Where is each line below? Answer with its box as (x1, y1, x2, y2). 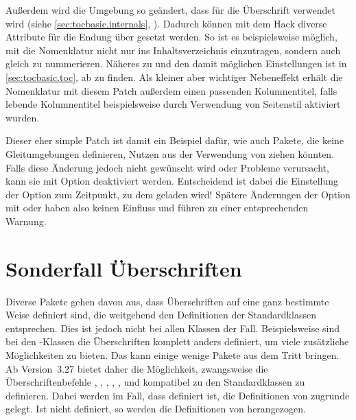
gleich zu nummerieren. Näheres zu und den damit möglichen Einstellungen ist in (5, 56, 347, 71)
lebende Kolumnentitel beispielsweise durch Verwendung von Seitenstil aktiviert (5, 97, 341, 111)
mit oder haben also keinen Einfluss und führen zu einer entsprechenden (5, 200, 309, 215)
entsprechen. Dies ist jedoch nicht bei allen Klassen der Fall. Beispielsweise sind (5, 320, 340, 335)
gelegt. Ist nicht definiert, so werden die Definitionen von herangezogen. (5, 401, 306, 416)
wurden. (5, 110, 40, 124)
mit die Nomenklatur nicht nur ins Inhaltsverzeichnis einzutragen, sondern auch (5, 43, 341, 57)
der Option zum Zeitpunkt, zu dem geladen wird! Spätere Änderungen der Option (5, 187, 351, 201)
